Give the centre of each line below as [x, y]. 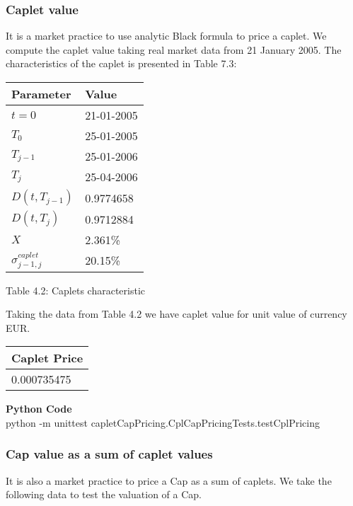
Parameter [41, 94]
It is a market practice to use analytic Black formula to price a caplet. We [166, 36]
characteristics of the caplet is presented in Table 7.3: [121, 63]
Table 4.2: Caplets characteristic [75, 290]
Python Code [39, 409]
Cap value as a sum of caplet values [109, 454]
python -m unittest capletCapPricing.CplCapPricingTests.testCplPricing [163, 422]
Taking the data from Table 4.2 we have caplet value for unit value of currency [176, 314]
